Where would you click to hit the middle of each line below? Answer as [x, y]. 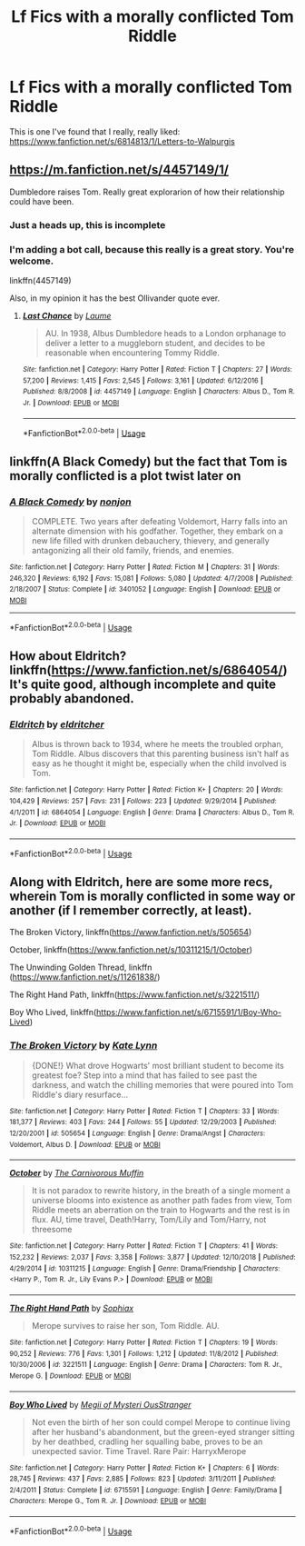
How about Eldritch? [68, 656]
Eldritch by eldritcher [57, 724]
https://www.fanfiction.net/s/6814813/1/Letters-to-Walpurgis [123, 141]
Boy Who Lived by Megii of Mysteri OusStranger [101, 1404]
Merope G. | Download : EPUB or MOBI [70, 1376]
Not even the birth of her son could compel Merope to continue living [161, 1422]
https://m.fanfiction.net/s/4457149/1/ [119, 170]
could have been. [42, 201]
